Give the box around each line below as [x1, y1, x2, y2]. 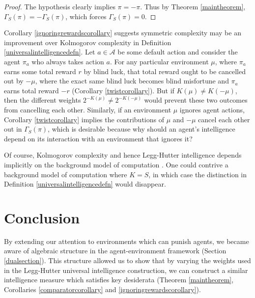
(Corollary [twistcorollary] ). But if [72, 85, 174, 95]
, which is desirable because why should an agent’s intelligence [48, 124, 235, 134]
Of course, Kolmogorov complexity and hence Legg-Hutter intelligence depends [4, 150, 242, 160]
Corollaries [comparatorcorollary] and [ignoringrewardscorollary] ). [4, 284, 201, 294]
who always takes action [31, 56, 104, 66]
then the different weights [4, 95, 81, 105]
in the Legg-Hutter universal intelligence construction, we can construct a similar [4, 265, 248, 275]
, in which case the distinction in [148, 169, 247, 179]
